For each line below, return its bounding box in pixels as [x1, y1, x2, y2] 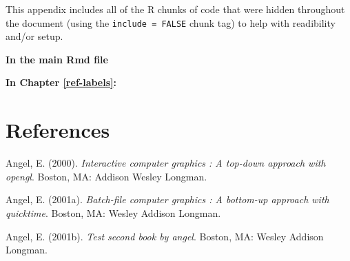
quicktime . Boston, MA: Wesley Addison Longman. [6, 205, 221, 220]
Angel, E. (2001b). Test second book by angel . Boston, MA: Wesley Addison [6, 229, 324, 243]
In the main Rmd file [6, 52, 108, 66]
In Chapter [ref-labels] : [6, 75, 116, 90]
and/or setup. [6, 29, 63, 43]
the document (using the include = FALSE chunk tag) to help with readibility [6, 15, 336, 30]
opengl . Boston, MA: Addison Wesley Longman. [6, 169, 207, 183]
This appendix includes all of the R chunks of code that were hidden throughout [6, 2, 345, 16]
